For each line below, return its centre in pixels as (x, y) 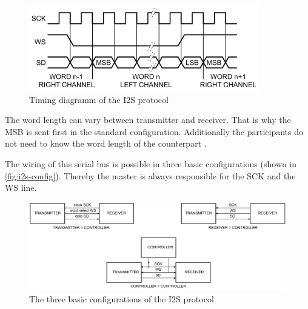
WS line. (21, 188)
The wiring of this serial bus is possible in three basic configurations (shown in (151, 164)
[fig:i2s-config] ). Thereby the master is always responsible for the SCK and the (150, 175)
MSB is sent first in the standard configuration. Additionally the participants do (154, 131)
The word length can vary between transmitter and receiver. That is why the (148, 120)
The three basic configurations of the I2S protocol (122, 298)
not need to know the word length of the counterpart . (106, 143)
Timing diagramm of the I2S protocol (99, 99)
